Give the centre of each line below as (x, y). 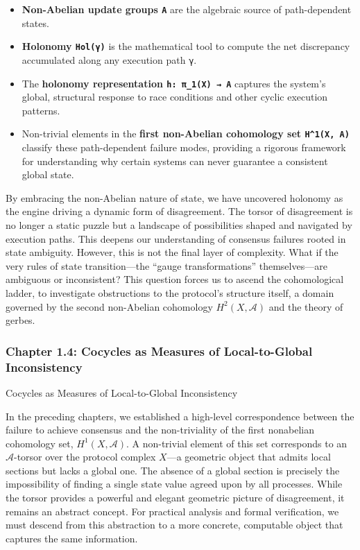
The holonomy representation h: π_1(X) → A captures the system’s (174, 83)
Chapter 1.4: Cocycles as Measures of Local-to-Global (159, 351)
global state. (48, 174)
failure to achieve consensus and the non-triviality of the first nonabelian (160, 430)
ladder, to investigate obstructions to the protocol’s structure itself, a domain (170, 293)
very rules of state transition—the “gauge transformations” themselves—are (166, 265)
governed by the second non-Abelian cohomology (109, 306)
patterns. (41, 110)
